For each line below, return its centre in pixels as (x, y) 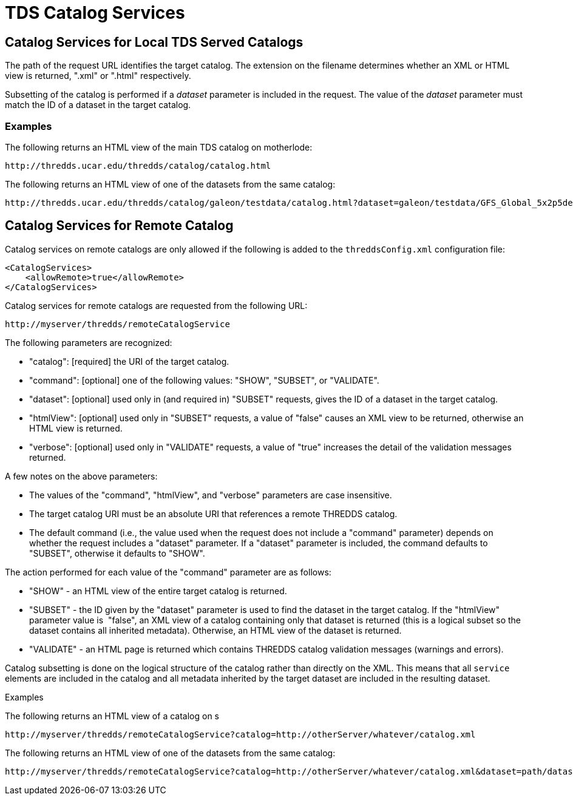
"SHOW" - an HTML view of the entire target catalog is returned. (158, 591)
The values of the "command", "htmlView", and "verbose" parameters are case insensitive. (211, 495)
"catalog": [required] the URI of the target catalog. (129, 361)
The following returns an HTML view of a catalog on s (112, 716)
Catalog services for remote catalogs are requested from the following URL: (156, 305)
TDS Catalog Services (95, 13)
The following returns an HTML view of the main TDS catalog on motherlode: (159, 147)
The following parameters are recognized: (89, 342)
